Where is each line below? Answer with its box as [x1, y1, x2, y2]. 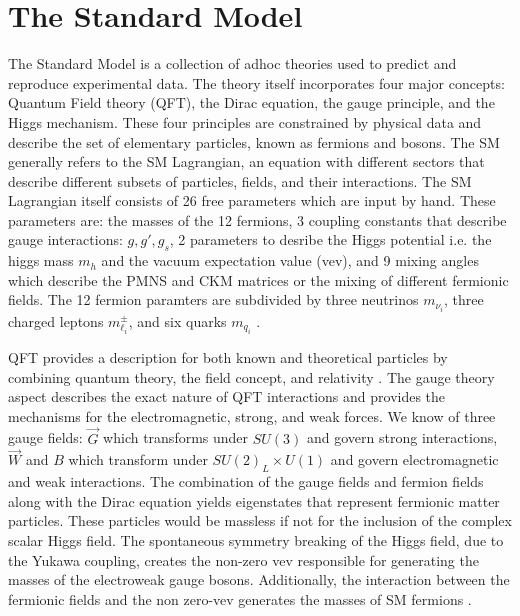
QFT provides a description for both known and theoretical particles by [8, 346, 448, 367]
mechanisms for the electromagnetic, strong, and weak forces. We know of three [8, 405, 496, 426]
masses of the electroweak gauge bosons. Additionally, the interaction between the [8, 569, 510, 590]
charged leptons [8, 310, 104, 331]
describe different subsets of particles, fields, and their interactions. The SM [8, 170, 472, 191]
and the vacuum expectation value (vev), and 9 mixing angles [101, 250, 479, 271]
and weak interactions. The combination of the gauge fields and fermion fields [8, 471, 484, 492]
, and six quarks [128, 310, 227, 331]
